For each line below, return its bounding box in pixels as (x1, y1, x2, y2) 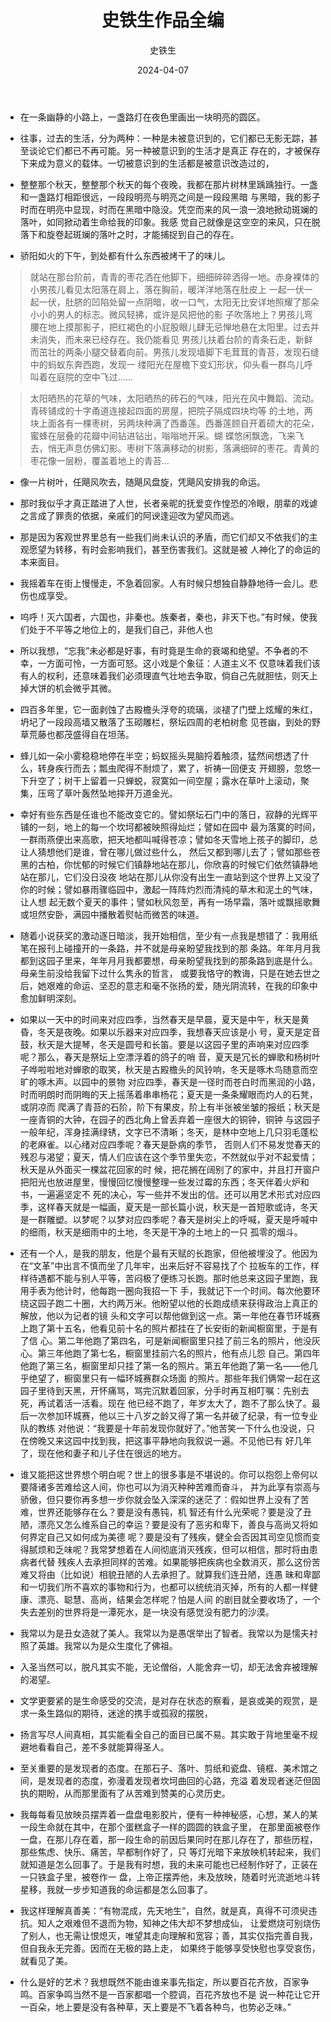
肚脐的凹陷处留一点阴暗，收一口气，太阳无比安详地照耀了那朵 (64, 296, 320, 308)
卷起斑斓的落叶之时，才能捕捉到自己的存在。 (54, 228, 240, 240)
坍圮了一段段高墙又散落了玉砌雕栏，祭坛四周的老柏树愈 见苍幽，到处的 (19, 716, 312, 728)
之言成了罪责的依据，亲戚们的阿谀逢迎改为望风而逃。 (19, 509, 240, 521)
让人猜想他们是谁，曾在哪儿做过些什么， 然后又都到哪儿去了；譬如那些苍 (19, 846, 321, 858)
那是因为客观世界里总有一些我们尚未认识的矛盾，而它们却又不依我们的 (19, 531, 310, 543)
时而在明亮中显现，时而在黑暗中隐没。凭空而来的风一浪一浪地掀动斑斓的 (19, 203, 318, 215)
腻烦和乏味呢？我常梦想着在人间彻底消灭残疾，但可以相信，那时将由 (28, 1543, 310, 1555)
